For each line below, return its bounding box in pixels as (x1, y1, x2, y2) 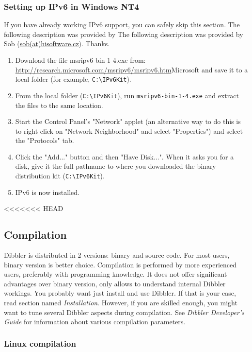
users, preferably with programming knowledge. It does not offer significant (4, 269, 227, 279)
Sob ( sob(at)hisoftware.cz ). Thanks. (4, 38, 110, 49)
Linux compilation (4, 337, 76, 349)
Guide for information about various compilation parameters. (4, 317, 186, 327)
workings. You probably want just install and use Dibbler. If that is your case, (4, 288, 236, 298)
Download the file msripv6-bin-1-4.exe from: (15, 55, 146, 65)
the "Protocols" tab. (15, 135, 74, 145)
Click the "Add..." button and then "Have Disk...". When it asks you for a (15, 151, 234, 161)
